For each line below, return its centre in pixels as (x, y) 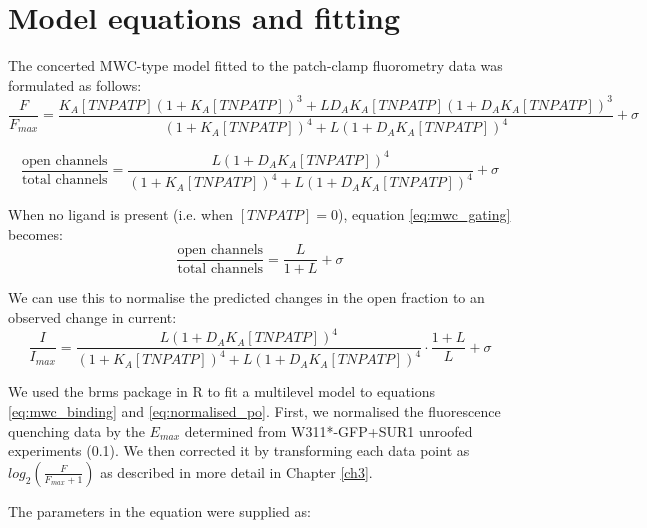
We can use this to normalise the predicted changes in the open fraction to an (246, 297)
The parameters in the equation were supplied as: (159, 510)
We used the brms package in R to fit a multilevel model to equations (222, 391)
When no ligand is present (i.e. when (120, 214)
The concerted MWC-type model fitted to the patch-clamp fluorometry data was (255, 65)
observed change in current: (92, 316)
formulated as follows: (75, 84)
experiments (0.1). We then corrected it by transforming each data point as (239, 450)
